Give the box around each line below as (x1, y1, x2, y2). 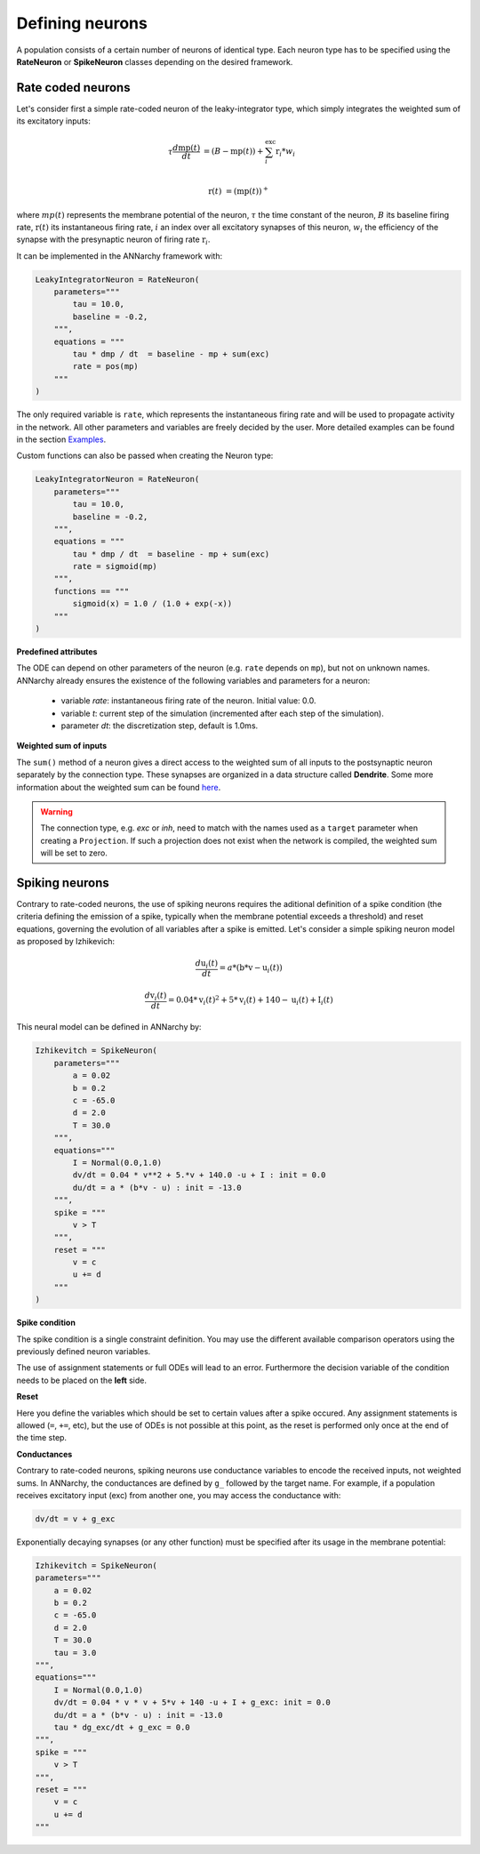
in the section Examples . (16, 434, 107, 445)
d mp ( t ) (172, 142, 201, 153)
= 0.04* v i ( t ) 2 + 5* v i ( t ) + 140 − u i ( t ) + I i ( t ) (167, 993, 333, 1007)
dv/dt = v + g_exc (35, 1513, 116, 1524)
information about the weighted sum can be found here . (16, 782, 221, 792)
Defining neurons (16, 13, 148, 33)
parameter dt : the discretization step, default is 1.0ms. (60, 720, 259, 731)
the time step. (16, 1433, 67, 1443)
